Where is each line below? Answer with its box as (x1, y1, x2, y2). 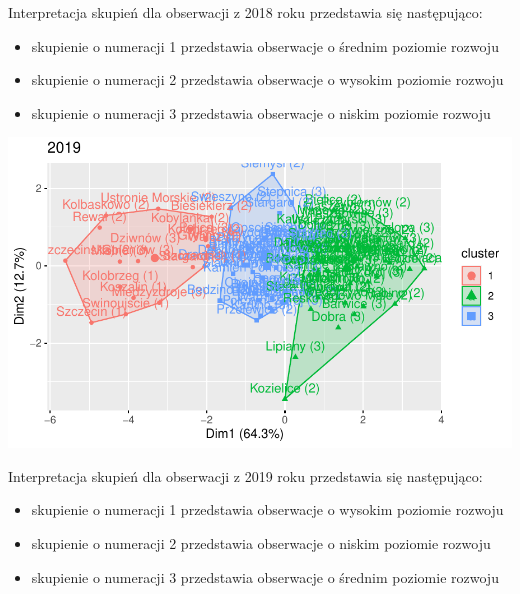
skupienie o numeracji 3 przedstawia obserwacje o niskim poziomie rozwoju (31, 102, 491, 123)
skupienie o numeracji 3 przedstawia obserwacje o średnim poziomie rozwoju (31, 566, 499, 587)
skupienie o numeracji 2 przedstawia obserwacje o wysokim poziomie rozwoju (31, 69, 504, 90)
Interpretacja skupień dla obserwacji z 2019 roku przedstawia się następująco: (8, 465, 483, 486)
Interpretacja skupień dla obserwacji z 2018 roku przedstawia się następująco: (8, 2, 483, 22)
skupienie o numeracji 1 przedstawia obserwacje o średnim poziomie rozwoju (31, 35, 499, 56)
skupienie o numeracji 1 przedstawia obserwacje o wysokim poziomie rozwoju (31, 499, 504, 520)
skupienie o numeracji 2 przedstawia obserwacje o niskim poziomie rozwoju (31, 532, 491, 553)
